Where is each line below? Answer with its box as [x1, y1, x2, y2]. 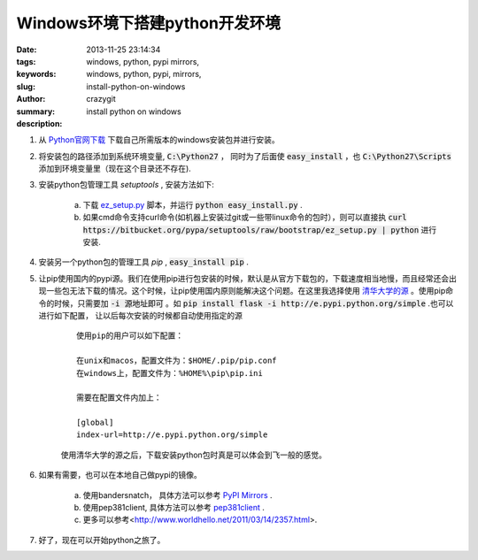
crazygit [86, 94, 117, 104]
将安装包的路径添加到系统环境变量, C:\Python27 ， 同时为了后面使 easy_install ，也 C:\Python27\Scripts [38, 150, 451, 161]
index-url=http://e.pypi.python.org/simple [76, 430, 268, 440]
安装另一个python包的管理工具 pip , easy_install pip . [38, 257, 250, 267]
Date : [16, 44, 37, 55]
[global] [76, 418, 114, 428]
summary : [16, 106, 56, 117]
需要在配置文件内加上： [76, 393, 162, 403]
